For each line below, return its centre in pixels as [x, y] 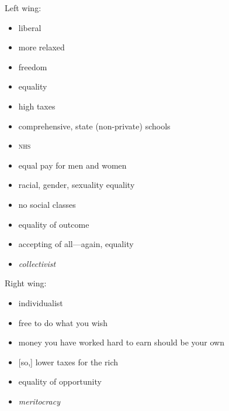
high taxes [37, 106]
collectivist [37, 263]
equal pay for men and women [72, 165]
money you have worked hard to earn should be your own [121, 342]
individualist [41, 302]
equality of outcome [54, 224]
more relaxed [41, 47]
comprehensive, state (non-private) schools [94, 126]
